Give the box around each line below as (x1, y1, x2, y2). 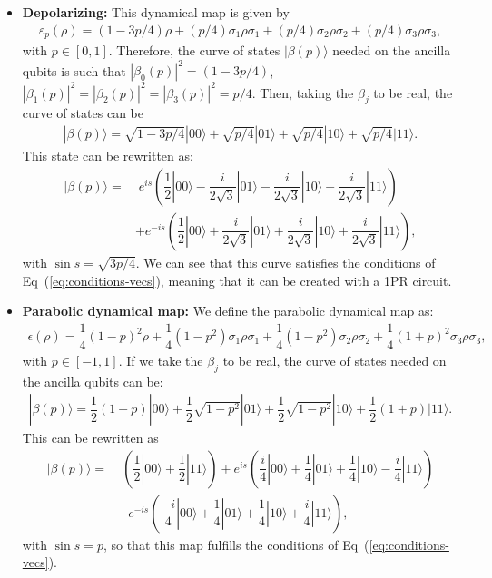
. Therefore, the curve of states (108, 41, 280, 60)
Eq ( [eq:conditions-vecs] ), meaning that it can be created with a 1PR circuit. (22, 270, 452, 289)
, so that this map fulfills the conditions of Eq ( (103, 534, 369, 554)
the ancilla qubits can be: (22, 371, 163, 390)
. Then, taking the (251, 83, 354, 102)
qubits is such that (22, 61, 126, 80)
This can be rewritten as (22, 428, 159, 447)
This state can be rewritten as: (22, 146, 193, 165)
